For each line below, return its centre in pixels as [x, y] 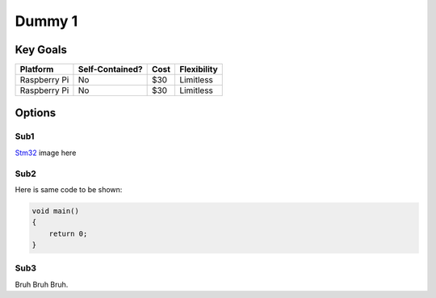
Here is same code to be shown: [69, 189]
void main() [56, 211]
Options [36, 113]
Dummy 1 [46, 21]
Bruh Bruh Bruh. [42, 284]
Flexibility [198, 69]
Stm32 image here [46, 153]
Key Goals [41, 50]
